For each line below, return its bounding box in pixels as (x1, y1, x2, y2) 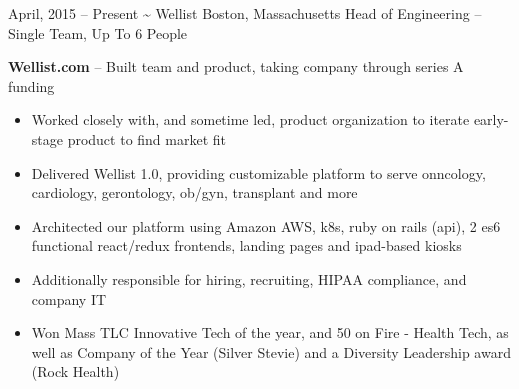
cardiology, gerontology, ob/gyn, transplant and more (31, 182, 358, 203)
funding (8, 75, 55, 96)
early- (473, 109, 509, 130)
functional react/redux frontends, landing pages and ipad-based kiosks (31, 235, 462, 256)
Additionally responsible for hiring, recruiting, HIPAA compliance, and (31, 268, 467, 289)
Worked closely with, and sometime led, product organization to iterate (31, 109, 470, 130)
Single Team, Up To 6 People (8, 22, 188, 43)
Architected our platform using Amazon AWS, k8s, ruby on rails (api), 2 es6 (31, 215, 501, 236)
